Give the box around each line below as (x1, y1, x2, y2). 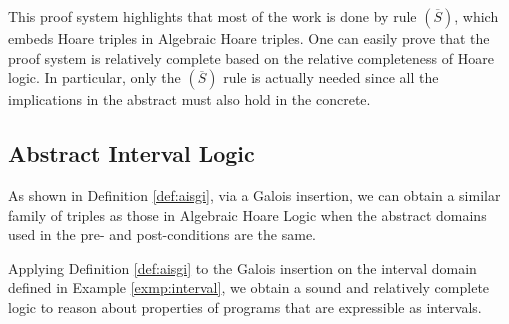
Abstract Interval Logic (8, 138, 255, 169)
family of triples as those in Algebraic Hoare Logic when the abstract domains (8, 204, 487, 225)
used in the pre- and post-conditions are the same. (8, 224, 316, 245)
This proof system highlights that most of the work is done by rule (8, 6, 417, 26)
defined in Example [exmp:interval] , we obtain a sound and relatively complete (8, 277, 490, 298)
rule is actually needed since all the (223, 67, 439, 88)
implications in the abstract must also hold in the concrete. (8, 89, 371, 110)
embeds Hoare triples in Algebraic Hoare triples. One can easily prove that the (8, 28, 490, 48)
